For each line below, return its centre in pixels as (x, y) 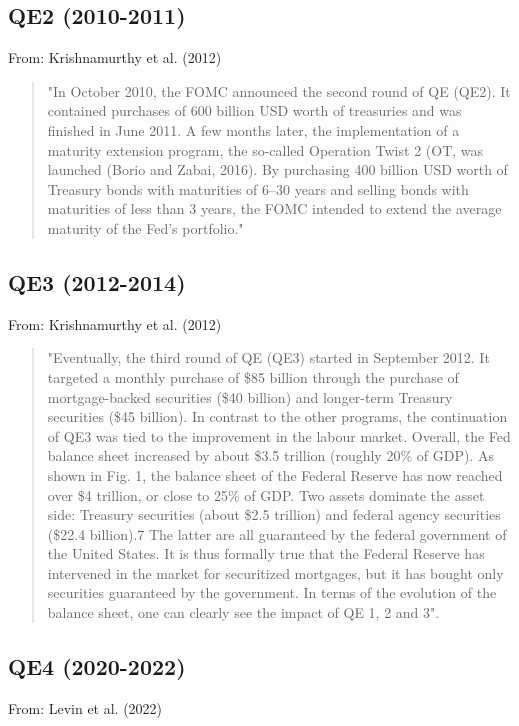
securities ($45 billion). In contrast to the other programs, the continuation (277, 416)
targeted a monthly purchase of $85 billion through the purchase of (253, 376)
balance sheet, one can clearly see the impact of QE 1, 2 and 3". (243, 612)
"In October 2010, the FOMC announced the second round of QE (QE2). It (279, 90)
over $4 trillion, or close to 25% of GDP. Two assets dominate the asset (266, 494)
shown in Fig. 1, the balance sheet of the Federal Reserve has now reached (275, 474)
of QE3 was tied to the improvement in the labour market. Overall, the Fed (279, 435)
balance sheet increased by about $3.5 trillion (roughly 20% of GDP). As (270, 455)
